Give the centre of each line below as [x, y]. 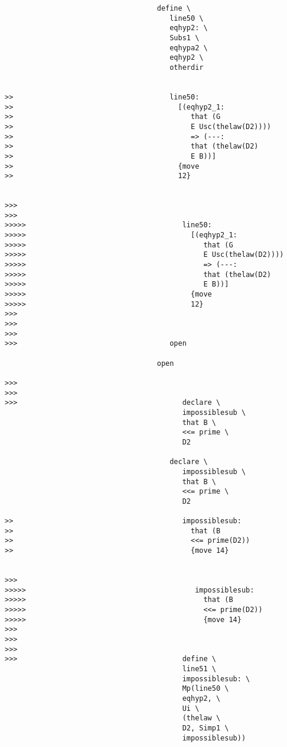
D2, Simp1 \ [206, 728]
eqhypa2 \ [189, 48]
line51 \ [199, 669]
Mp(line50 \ [206, 689]
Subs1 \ [185, 38]
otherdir [187, 67]
